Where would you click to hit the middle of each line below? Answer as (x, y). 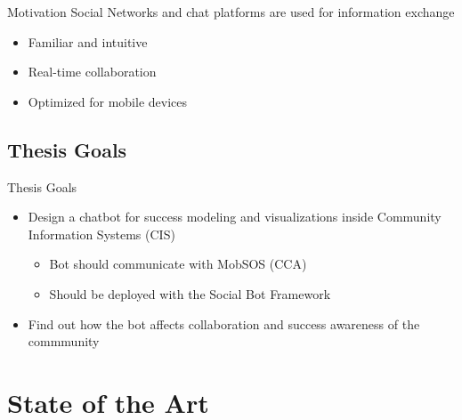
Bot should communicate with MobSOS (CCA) (178, 264)
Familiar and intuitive (88, 41)
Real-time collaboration (92, 72)
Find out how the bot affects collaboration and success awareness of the (224, 323)
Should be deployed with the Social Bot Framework (190, 293)
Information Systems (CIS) (101, 234)
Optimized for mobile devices (108, 101)
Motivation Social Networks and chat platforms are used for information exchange (231, 12)
